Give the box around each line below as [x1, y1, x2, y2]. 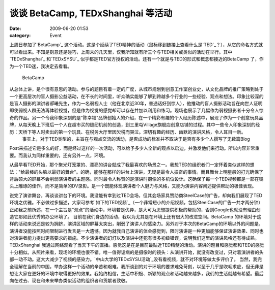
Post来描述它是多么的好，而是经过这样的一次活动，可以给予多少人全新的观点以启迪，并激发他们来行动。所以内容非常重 [9, 145, 260, 151]
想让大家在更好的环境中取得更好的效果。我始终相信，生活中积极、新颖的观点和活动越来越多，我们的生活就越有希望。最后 [9, 271, 264, 277]
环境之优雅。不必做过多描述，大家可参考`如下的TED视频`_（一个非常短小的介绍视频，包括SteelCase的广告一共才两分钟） [9, 200, 263, 206]
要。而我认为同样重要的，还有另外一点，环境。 [9, 152, 108, 158]
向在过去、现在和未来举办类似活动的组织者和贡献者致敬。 [9, 277, 130, 284]
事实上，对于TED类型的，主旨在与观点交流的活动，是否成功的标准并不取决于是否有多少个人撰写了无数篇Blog [22, 136, 251, 142]
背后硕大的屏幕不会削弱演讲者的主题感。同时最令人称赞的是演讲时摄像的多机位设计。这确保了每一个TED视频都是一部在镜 [9, 176, 264, 182]
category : [9, 32, 31, 38]
